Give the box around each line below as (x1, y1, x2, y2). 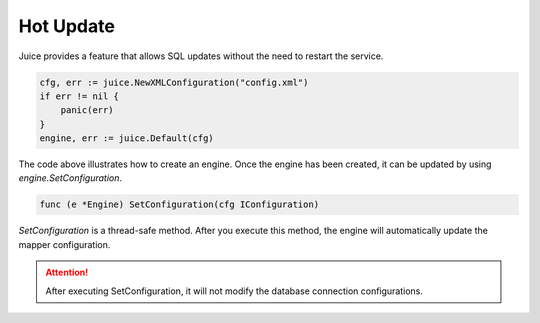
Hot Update (18, 15, 115, 37)
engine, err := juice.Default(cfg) (39, 133, 214, 144)
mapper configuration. (18, 238, 111, 250)
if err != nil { (39, 90, 120, 102)
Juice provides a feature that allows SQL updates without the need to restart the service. (18, 50, 384, 62)
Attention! (45, 266, 89, 279)
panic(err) (60, 105, 114, 116)
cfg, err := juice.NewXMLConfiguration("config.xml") (39, 76, 309, 88)
